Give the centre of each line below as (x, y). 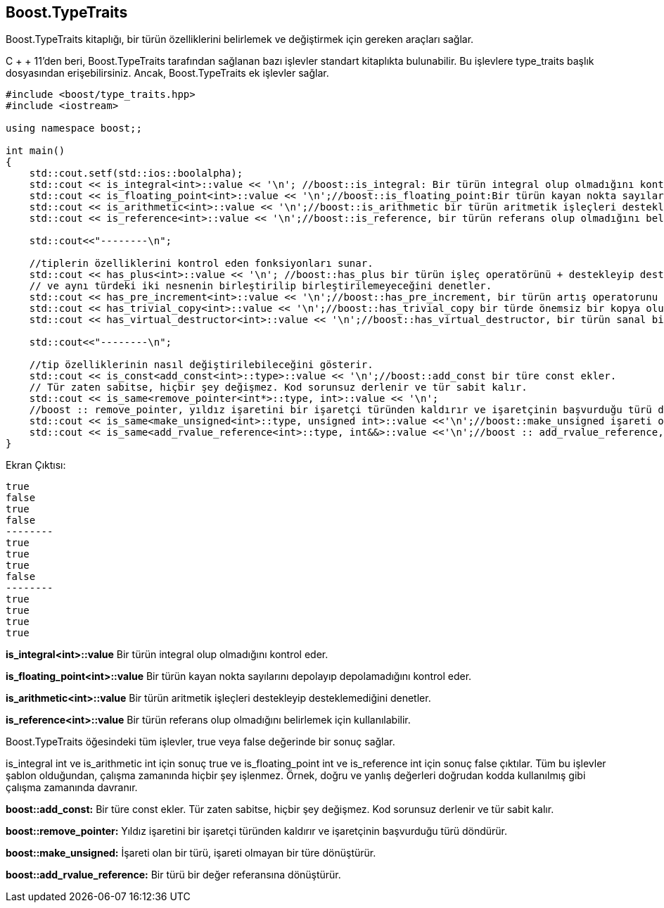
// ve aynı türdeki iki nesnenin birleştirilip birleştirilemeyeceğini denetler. (261, 286)
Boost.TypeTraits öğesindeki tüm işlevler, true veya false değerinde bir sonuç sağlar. (200, 742)
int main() (36, 151)
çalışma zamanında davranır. (72, 788)
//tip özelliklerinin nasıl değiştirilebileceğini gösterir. (201, 365)
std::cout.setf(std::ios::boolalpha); (136, 174)
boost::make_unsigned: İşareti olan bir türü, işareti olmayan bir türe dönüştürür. (191, 853)
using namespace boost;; (74, 128)
